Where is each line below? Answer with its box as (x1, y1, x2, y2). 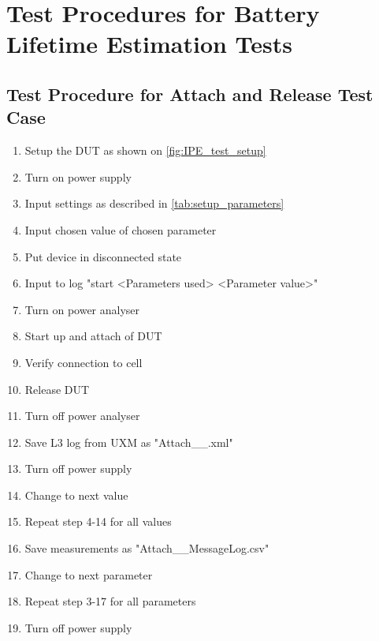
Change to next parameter (24, 566, 153, 583)
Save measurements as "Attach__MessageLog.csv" (24, 540, 269, 557)
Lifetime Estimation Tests (6, 28, 293, 60)
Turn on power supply (24, 168, 132, 185)
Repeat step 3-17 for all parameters (24, 593, 196, 609)
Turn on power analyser (24, 301, 140, 317)
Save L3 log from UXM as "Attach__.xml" (24, 433, 233, 450)
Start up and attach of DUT (24, 328, 162, 344)
